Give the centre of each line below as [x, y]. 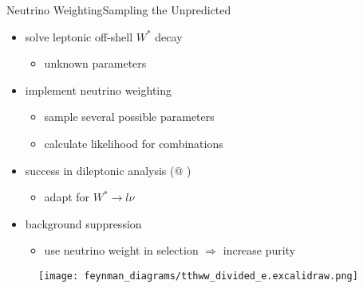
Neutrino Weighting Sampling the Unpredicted [119, 10]
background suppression [83, 223]
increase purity [259, 250]
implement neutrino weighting [99, 90]
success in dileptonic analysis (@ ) [108, 170]
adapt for [67, 197]
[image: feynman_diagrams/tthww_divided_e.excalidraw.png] [198, 276]
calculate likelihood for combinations [134, 143]
